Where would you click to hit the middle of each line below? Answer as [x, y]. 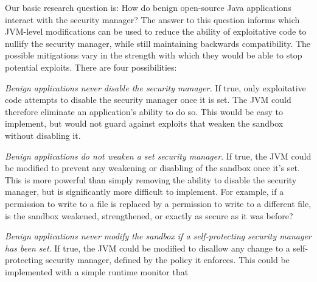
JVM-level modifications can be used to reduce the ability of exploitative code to [156, 31]
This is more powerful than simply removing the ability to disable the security [151, 179]
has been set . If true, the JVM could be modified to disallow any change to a [148, 248]
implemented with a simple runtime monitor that [97, 271]
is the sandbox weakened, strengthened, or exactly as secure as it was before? [149, 215]
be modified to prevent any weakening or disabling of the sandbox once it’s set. [152, 168]
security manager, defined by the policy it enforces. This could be [167, 260]
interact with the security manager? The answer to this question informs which [152, 19]
